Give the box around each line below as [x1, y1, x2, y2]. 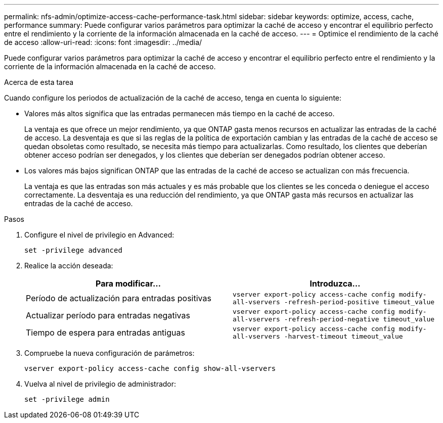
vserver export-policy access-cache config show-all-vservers [24, 364, 276, 372]
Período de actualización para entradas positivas [26, 293, 211, 303]
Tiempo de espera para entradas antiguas [26, 327, 185, 338]
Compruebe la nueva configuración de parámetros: [24, 349, 195, 357]
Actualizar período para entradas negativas [26, 310, 190, 320]
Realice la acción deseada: [24, 261, 113, 270]
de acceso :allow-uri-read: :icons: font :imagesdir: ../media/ [4, 38, 202, 46]
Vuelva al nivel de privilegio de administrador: [24, 380, 176, 388]
